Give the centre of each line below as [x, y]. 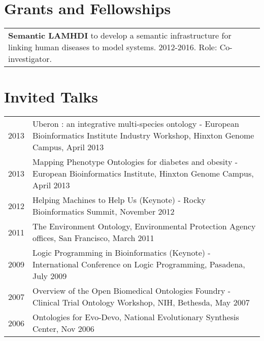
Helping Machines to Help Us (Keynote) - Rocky [119, 200]
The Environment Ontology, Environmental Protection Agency [144, 226]
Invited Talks [51, 97]
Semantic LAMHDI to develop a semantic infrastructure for [120, 36]
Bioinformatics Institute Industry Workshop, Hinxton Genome [143, 135]
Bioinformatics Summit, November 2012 [104, 212]
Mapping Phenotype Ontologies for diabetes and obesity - [135, 162]
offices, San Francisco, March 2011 [93, 238]
